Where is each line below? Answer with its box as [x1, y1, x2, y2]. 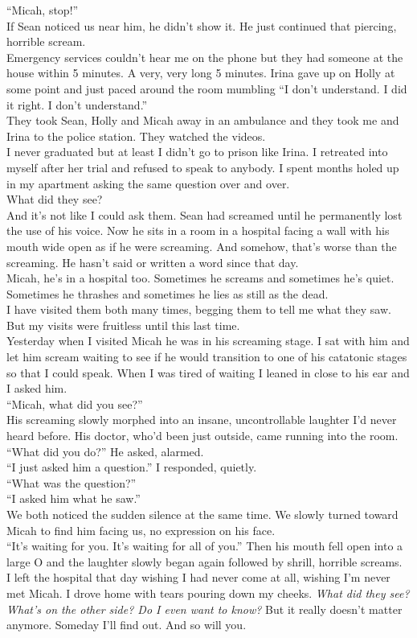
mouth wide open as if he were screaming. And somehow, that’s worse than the [6, 237, 397, 254]
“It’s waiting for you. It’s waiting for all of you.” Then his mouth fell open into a [6, 537, 403, 554]
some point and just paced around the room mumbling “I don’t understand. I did [6, 80, 407, 97]
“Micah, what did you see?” [6, 395, 143, 412]
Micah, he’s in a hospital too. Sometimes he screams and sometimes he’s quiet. [6, 270, 395, 286]
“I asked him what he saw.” [6, 490, 141, 507]
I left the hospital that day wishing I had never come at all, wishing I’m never [6, 569, 390, 586]
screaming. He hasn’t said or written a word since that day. [6, 253, 299, 270]
